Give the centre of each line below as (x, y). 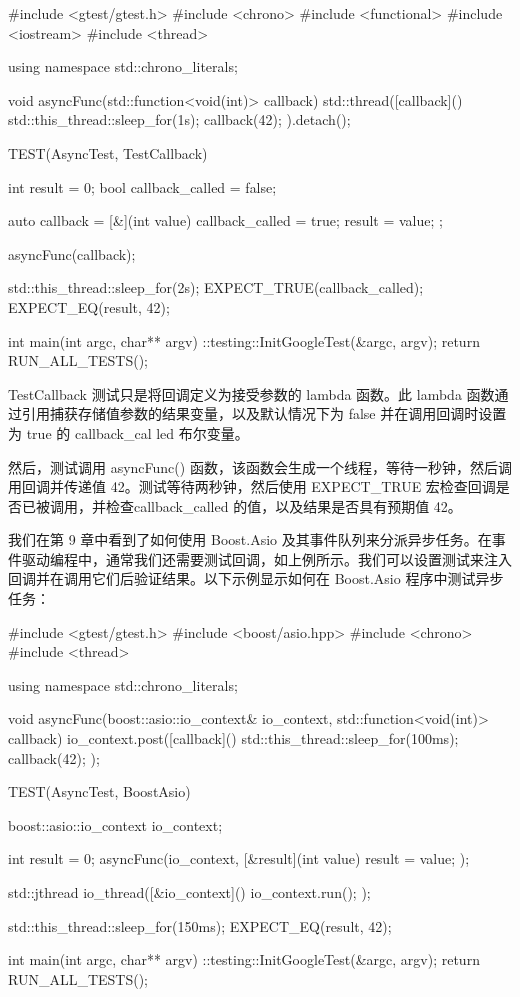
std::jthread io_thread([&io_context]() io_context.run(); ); (189, 892)
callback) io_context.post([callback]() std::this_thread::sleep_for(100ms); (233, 738)
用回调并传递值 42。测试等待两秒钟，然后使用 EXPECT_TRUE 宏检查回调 (252, 486)
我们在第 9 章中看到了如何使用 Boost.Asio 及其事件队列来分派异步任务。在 (250, 539)
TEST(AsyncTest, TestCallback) (108, 152)
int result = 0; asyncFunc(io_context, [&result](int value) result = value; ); (239, 858)
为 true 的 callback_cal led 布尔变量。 (128, 432)
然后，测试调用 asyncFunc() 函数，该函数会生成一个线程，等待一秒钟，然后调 (260, 466)
